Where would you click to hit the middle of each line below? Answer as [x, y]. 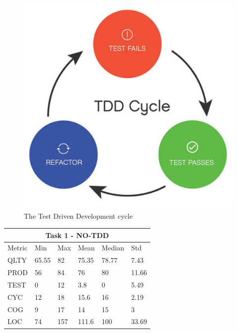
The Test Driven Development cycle [78, 216]
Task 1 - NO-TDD [77, 235]
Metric [18, 248]
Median [113, 248]
